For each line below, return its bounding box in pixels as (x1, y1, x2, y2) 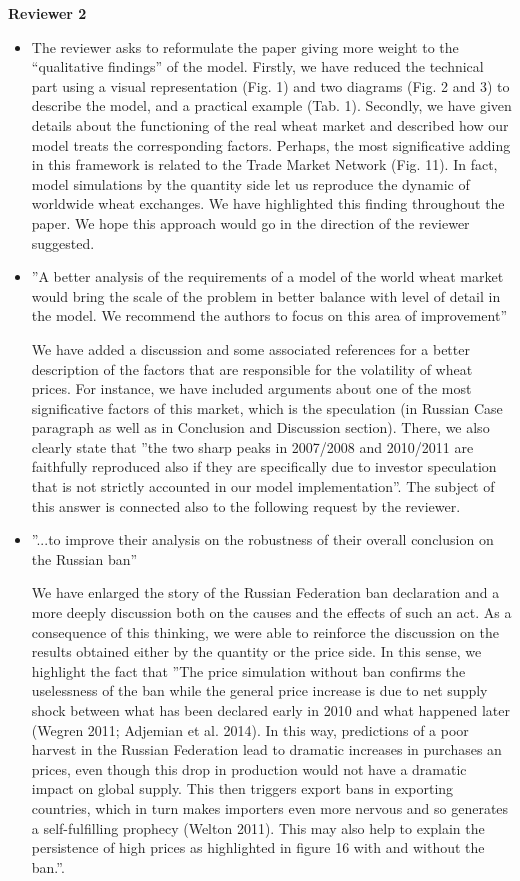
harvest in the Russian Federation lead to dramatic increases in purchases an (31, 739, 502, 760)
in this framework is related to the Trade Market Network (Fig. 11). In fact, (31, 154, 498, 175)
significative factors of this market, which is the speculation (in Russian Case (31, 397, 503, 418)
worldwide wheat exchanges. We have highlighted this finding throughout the (31, 193, 505, 214)
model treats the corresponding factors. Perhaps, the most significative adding (31, 134, 511, 155)
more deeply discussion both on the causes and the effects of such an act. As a (31, 602, 512, 623)
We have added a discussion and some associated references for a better (31, 338, 470, 359)
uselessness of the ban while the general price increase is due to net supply (31, 680, 488, 701)
